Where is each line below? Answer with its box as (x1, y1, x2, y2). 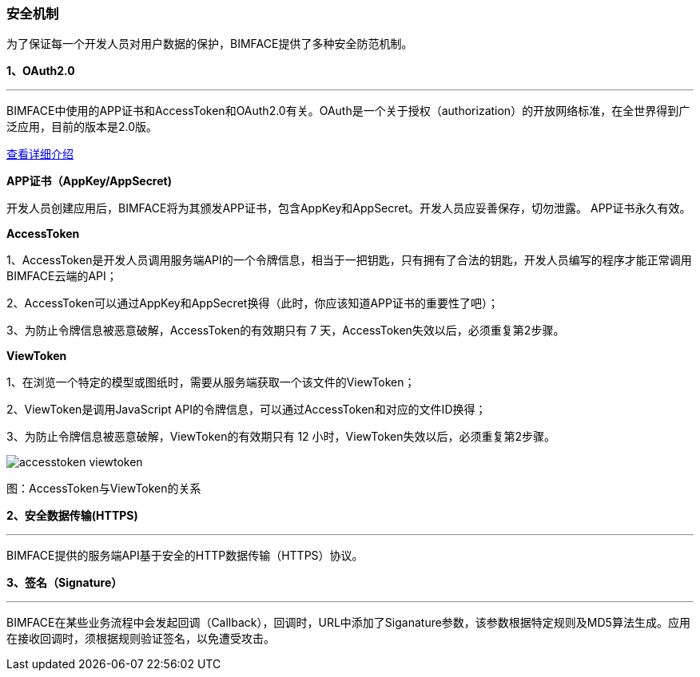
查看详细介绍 (6, 147, 74, 161)
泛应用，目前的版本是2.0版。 (6, 120, 158, 134)
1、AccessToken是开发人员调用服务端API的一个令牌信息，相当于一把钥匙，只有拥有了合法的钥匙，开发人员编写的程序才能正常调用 (6, 253, 692, 267)
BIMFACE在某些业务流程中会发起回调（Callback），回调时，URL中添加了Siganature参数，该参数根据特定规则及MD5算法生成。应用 (6, 616, 690, 630)
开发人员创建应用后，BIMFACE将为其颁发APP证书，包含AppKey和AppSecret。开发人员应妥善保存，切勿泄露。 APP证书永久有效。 (6, 201, 691, 216)
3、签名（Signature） (6, 576, 123, 590)
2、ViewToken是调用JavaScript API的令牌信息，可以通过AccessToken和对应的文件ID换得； (6, 402, 487, 417)
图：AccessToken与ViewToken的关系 (6, 481, 201, 496)
